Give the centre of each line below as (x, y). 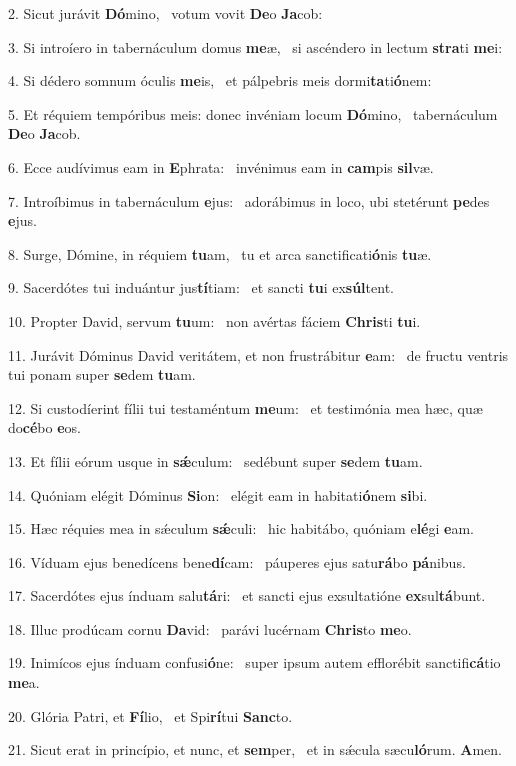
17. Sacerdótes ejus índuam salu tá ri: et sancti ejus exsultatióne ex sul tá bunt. (247, 595)
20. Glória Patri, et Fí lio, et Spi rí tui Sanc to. (150, 715)
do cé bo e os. (44, 427)
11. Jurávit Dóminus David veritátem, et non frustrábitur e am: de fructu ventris (258, 354)
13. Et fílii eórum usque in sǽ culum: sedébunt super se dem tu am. (215, 460)
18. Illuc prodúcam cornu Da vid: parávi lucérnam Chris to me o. (210, 628)
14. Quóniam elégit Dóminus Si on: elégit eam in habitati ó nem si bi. (218, 494)
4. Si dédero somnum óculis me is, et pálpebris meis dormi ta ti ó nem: (220, 80)
